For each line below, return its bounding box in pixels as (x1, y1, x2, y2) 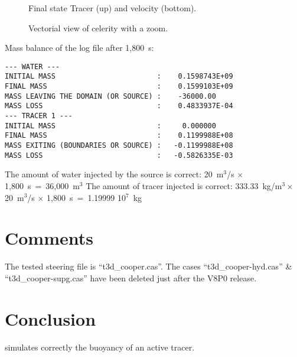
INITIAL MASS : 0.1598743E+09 (5, 72, 233, 81)
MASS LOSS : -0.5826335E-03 (5, 151, 233, 160)
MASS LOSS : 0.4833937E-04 (5, 102, 233, 111)
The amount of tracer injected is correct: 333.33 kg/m (86, 179, 282, 192)
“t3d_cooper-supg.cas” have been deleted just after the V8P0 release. (5, 271, 257, 284)
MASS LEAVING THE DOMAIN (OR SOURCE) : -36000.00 (5, 92, 216, 100)
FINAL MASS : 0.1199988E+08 (5, 131, 233, 140)
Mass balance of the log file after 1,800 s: (5, 41, 154, 54)
